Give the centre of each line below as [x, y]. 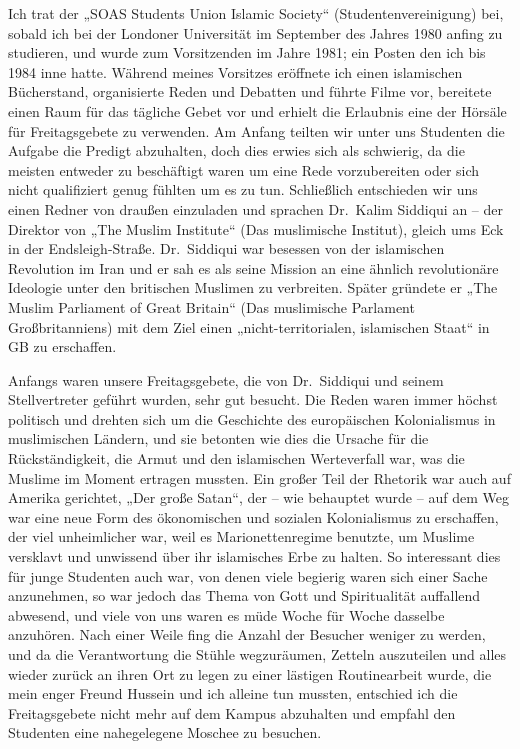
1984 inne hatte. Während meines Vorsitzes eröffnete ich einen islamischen [235, 71]
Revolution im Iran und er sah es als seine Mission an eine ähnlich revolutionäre [253, 267]
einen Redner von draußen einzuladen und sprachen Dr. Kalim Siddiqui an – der [256, 208]
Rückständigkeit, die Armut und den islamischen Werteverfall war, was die [236, 458]
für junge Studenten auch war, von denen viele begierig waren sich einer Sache [248, 575]
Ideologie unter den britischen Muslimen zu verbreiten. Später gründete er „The [253, 287]
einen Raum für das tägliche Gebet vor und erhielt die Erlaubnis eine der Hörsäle [257, 110]
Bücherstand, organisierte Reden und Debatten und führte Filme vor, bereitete [250, 91]
